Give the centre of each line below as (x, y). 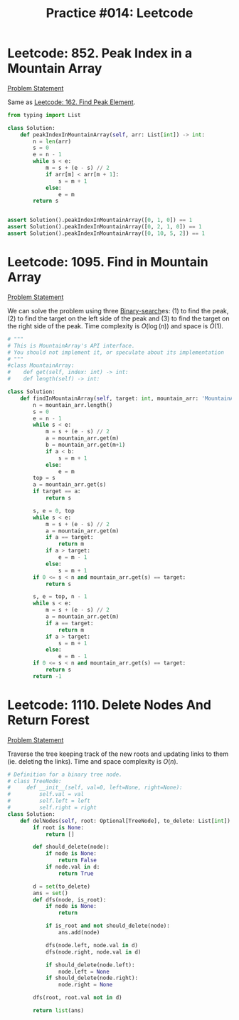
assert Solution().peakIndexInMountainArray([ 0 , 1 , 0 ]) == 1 (100, 220)
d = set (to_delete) (62, 887)
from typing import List (44, 115)
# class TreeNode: (34, 781)
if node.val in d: (73, 867)
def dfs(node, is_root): (70, 900)
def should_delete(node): (71, 847)
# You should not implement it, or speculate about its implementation (116, 352)
